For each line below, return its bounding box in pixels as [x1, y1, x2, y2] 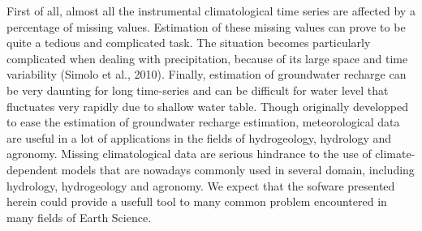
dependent [6, 160, 58, 178]
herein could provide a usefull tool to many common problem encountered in [6, 193, 387, 210]
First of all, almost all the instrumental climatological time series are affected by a [6, 2, 416, 19]
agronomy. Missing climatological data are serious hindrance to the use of [6, 145, 372, 162]
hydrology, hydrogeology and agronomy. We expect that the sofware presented [6, 177, 395, 194]
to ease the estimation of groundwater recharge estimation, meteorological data [6, 113, 400, 130]
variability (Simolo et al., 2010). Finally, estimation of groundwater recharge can [6, 66, 407, 83]
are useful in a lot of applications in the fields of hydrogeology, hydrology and [6, 129, 392, 146]
